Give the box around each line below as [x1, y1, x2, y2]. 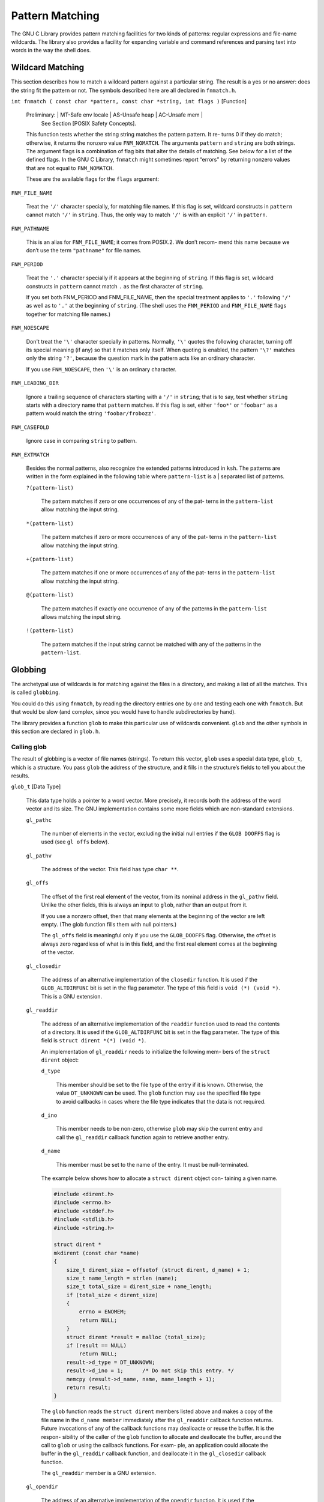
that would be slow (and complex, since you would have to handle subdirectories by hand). [11, 708, 236, 716]
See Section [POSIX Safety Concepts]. [41, 120, 136, 127]
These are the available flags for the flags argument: [26, 175, 159, 183]
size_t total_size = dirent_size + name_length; [66, 1283, 212, 1290]
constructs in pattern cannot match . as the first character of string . [26, 282, 204, 290]
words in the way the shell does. [11, 47, 91, 54]
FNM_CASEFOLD [11, 424, 50, 431]
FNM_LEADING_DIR [11, 380, 59, 387]
